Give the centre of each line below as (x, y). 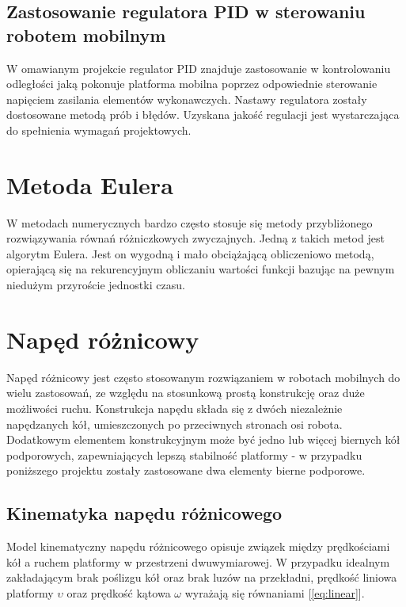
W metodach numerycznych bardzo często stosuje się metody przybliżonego (190, 222)
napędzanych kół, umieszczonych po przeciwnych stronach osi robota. (175, 424)
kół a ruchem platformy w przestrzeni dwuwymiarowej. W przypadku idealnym (198, 561)
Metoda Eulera (90, 184)
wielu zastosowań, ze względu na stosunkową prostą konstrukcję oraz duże (186, 393)
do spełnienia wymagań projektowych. (99, 130)
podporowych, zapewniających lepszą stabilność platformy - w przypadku (184, 454)
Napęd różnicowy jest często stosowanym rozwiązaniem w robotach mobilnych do (203, 377)
